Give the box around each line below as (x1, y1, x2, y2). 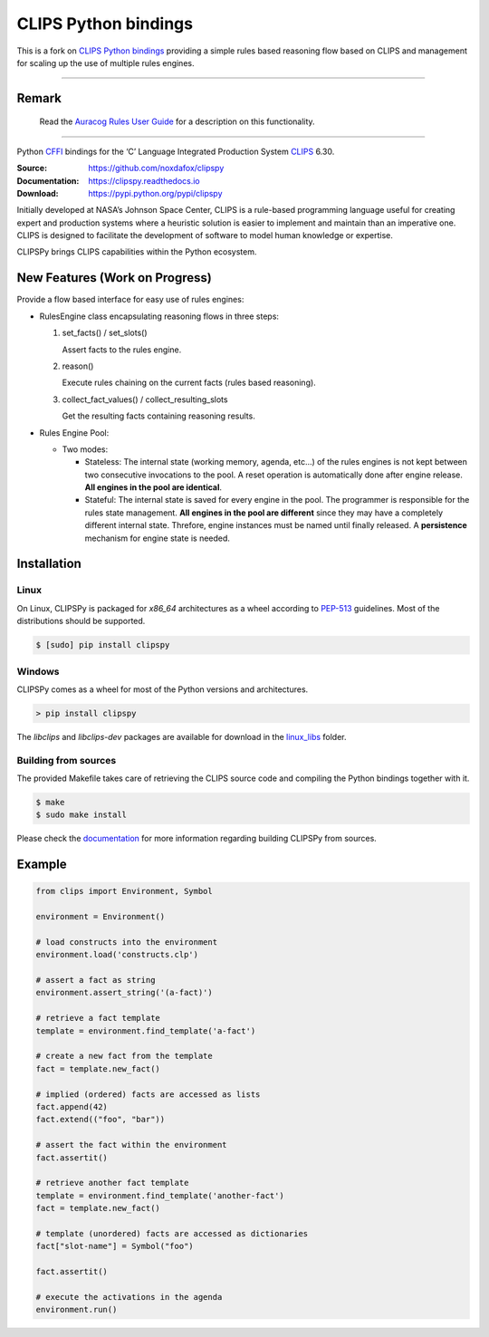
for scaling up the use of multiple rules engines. (16, 57, 195, 68)
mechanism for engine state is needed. (84, 533, 231, 543)
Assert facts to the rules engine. (62, 344, 182, 355)
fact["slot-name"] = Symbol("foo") (35, 1241, 194, 1252)
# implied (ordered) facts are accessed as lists (35, 1089, 261, 1100)
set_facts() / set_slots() (62, 327, 149, 339)
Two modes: (62, 444, 109, 455)
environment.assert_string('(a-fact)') (35, 987, 213, 998)
